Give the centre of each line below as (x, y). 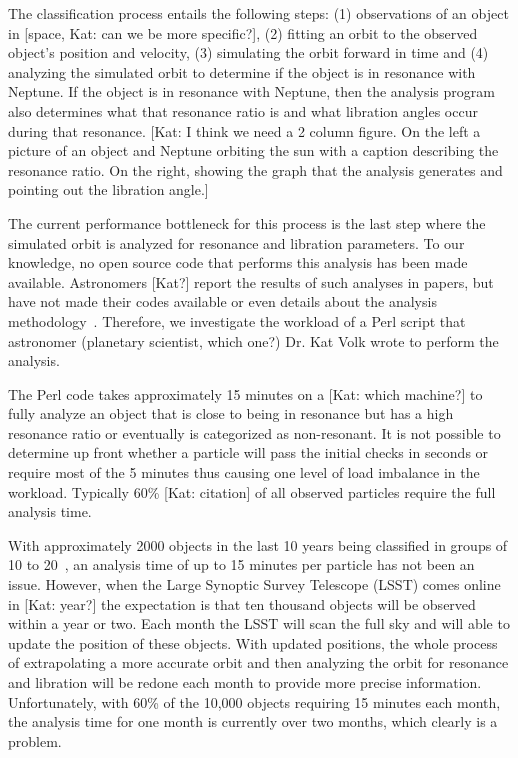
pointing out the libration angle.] (108, 189)
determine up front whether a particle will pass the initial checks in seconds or (248, 452)
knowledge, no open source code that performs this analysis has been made (238, 262)
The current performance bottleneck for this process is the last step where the (247, 222)
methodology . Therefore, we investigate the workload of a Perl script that (237, 320)
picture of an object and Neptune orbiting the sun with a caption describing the (253, 150)
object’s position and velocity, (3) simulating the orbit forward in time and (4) (248, 52)
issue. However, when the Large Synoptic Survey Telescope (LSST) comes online (254, 584)
